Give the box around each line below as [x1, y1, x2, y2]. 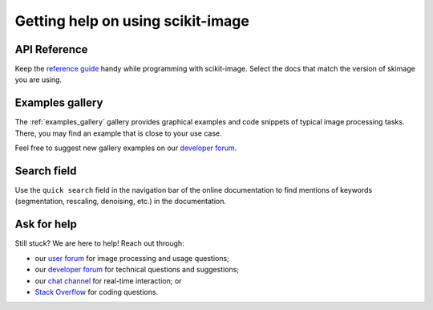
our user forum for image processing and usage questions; [34, 253, 230, 263]
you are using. [14, 75, 63, 84]
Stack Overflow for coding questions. [34, 287, 159, 296]
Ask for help [14, 218, 78, 231]
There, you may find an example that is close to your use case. [14, 128, 222, 138]
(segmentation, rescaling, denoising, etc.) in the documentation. [14, 197, 227, 206]
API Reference [14, 43, 88, 56]
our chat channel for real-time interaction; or [34, 275, 182, 285]
